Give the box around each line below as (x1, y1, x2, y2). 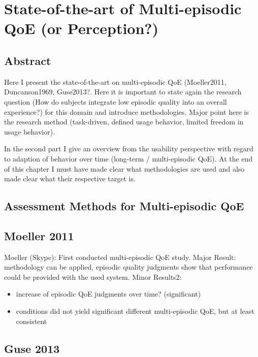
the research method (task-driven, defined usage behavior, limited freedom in (4, 116, 244, 127)
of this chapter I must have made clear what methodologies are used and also (4, 163, 245, 174)
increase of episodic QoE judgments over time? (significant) (16, 288, 201, 299)
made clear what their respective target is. (4, 173, 136, 184)
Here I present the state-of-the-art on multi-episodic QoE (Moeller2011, (4, 76, 227, 87)
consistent (16, 315, 47, 326)
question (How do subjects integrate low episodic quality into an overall (4, 96, 227, 107)
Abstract (4, 52, 51, 68)
